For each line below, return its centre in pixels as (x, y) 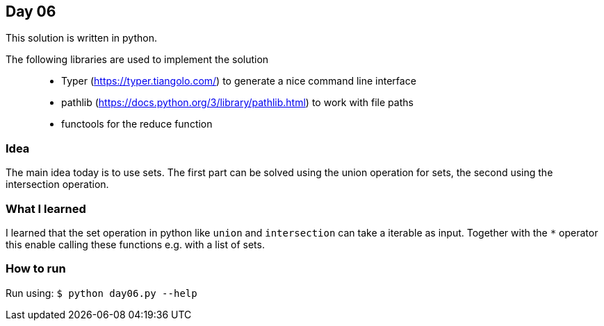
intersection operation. (57, 185)
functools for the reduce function (137, 124)
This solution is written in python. (81, 38)
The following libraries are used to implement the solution (137, 60)
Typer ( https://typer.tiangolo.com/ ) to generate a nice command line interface (239, 81)
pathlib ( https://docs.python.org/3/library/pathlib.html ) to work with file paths (237, 103)
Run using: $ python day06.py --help (101, 293)
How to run (36, 269)
